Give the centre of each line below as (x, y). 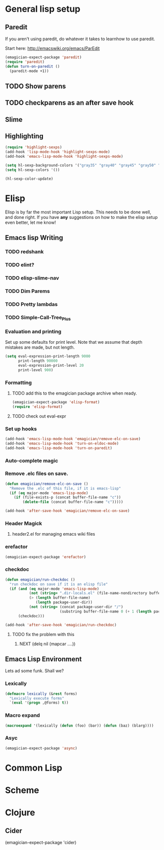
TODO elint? (20, 264)
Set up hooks (21, 428)
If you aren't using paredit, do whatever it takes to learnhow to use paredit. (80, 39)
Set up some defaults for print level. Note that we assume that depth (74, 342)
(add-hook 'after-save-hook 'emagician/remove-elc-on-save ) (68, 511)
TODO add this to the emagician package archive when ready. (75, 393)
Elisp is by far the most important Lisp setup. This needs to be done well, (78, 212)
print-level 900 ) (36, 370)
